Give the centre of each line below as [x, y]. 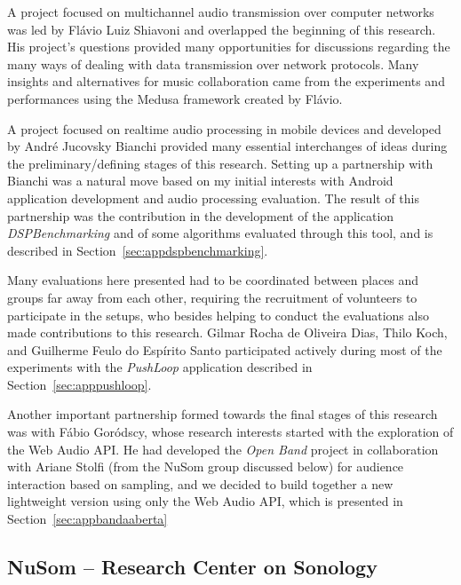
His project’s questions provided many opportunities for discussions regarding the [229, 47]
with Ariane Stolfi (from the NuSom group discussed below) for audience [206, 466]
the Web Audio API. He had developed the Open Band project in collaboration [223, 449]
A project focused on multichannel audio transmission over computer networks [221, 12]
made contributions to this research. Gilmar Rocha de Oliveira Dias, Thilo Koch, [227, 332]
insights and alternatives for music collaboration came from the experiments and [226, 81]
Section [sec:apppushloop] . [79, 384]
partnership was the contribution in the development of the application [201, 215]
